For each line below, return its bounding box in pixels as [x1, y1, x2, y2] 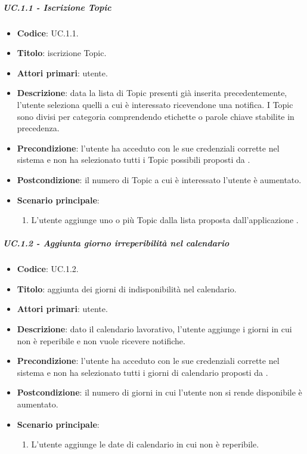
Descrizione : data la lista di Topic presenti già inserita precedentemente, [17, 87, 287, 99]
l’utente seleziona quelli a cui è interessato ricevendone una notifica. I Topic [17, 98, 293, 110]
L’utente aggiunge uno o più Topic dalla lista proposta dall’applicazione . [31, 214, 299, 226]
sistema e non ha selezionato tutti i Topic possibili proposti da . [17, 153, 250, 166]
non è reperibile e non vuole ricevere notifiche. [17, 334, 185, 347]
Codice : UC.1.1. [17, 26, 79, 39]
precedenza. [17, 122, 60, 134]
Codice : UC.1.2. [17, 262, 79, 275]
